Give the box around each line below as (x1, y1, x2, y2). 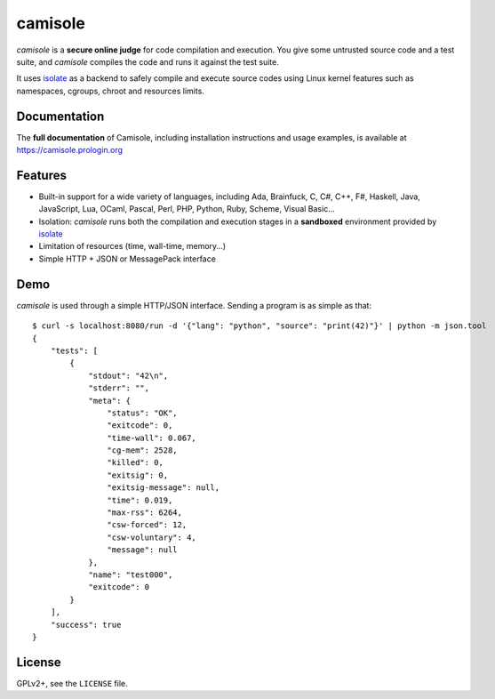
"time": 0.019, (107, 494, 173, 505)
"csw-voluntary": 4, (107, 532, 197, 542)
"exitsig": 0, (107, 470, 169, 480)
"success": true (50, 619, 122, 630)
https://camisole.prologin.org (16, 145, 124, 156)
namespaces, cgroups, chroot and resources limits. (16, 85, 204, 96)
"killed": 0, (107, 458, 164, 468)
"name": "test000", (88, 569, 173, 580)
